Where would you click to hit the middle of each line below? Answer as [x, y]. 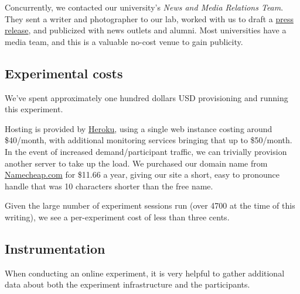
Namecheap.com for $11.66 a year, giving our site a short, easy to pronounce [142, 174]
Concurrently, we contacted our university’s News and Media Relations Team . [144, 7]
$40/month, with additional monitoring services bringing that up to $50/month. [149, 140]
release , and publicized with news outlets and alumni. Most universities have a [146, 30]
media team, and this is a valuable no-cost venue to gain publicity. [124, 41]
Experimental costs [64, 73]
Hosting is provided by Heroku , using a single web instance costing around [139, 128]
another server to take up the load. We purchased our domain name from [136, 163]
